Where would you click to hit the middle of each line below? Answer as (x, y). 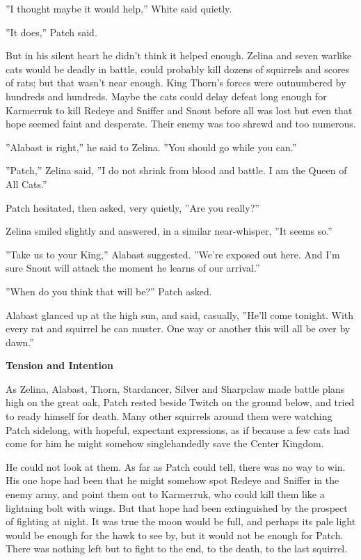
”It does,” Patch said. (51, 32)
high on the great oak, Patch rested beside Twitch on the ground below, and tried (180, 402)
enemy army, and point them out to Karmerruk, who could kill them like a (165, 494)
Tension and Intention (59, 365)
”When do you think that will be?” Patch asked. (109, 291)
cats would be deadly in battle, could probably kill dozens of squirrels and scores (178, 69)
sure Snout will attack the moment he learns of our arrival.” (133, 268)
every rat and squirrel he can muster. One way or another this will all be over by (178, 328)
